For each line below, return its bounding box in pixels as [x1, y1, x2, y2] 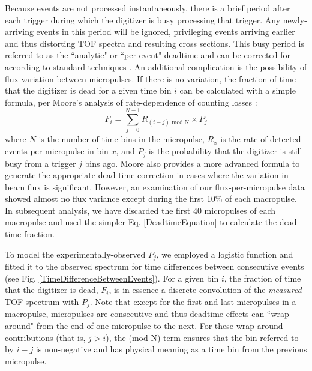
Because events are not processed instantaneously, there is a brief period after [5, 2, 290, 14]
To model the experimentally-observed [5, 247, 146, 260]
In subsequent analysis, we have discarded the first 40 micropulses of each [5, 204, 276, 216]
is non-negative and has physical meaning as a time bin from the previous [35, 343, 307, 355]
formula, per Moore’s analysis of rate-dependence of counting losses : [5, 95, 257, 108]
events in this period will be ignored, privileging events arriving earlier [36, 25, 295, 38]
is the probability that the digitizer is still [148, 145, 302, 157]
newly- [283, 13, 307, 26]
